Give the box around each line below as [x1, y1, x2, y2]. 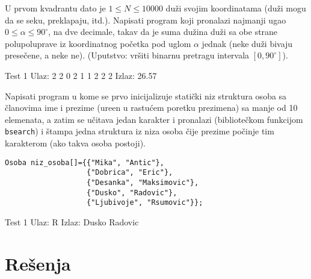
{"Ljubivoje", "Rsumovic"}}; [87, 198, 203, 207]
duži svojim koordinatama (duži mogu [165, 2, 306, 14]
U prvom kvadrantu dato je [5, 2, 106, 14]
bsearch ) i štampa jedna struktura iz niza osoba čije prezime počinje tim [5, 125, 274, 137]
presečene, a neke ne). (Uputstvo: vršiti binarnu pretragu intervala [5, 49, 250, 61]
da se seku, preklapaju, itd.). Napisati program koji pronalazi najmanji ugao [5, 13, 286, 26]
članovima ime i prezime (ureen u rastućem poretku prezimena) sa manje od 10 [5, 101, 298, 114]
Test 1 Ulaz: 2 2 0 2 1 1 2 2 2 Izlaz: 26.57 [5, 69, 157, 81]
